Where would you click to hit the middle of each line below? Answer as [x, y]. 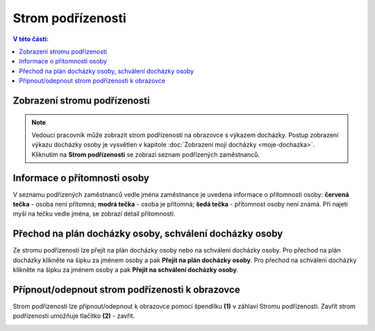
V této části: [31, 39]
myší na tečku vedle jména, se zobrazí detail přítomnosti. [94, 214]
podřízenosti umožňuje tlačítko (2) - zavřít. [74, 316]
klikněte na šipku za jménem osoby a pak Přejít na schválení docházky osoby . [126, 270]
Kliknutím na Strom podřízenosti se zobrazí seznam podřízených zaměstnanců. [146, 154]
